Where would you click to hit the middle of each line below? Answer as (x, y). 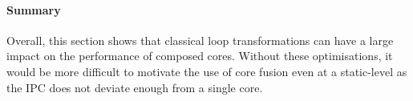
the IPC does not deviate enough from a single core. (135, 87)
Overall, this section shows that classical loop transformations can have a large (200, 40)
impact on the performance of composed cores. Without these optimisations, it (200, 56)
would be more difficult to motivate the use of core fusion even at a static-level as (207, 71)
